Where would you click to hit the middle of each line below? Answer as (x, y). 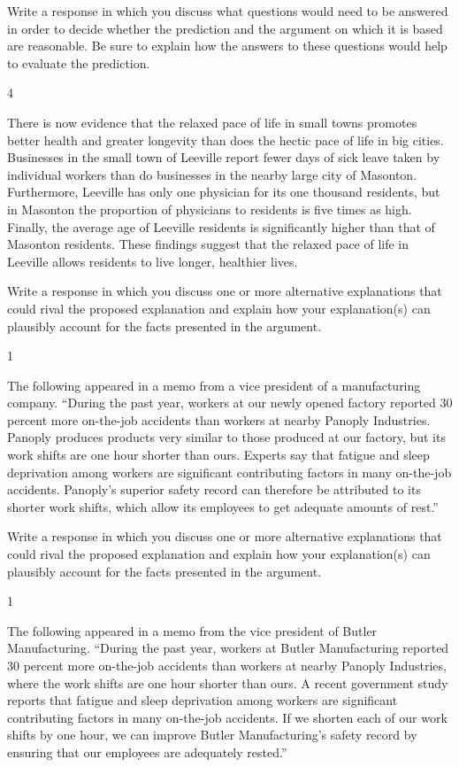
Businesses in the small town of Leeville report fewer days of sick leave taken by (224, 157)
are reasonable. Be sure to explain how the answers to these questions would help (227, 46)
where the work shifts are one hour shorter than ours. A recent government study (228, 682)
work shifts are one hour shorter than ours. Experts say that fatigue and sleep (218, 455)
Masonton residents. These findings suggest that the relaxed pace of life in (208, 244)
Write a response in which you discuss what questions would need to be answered (228, 11)
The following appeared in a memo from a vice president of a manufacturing (214, 385)
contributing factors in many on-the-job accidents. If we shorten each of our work (227, 717)
